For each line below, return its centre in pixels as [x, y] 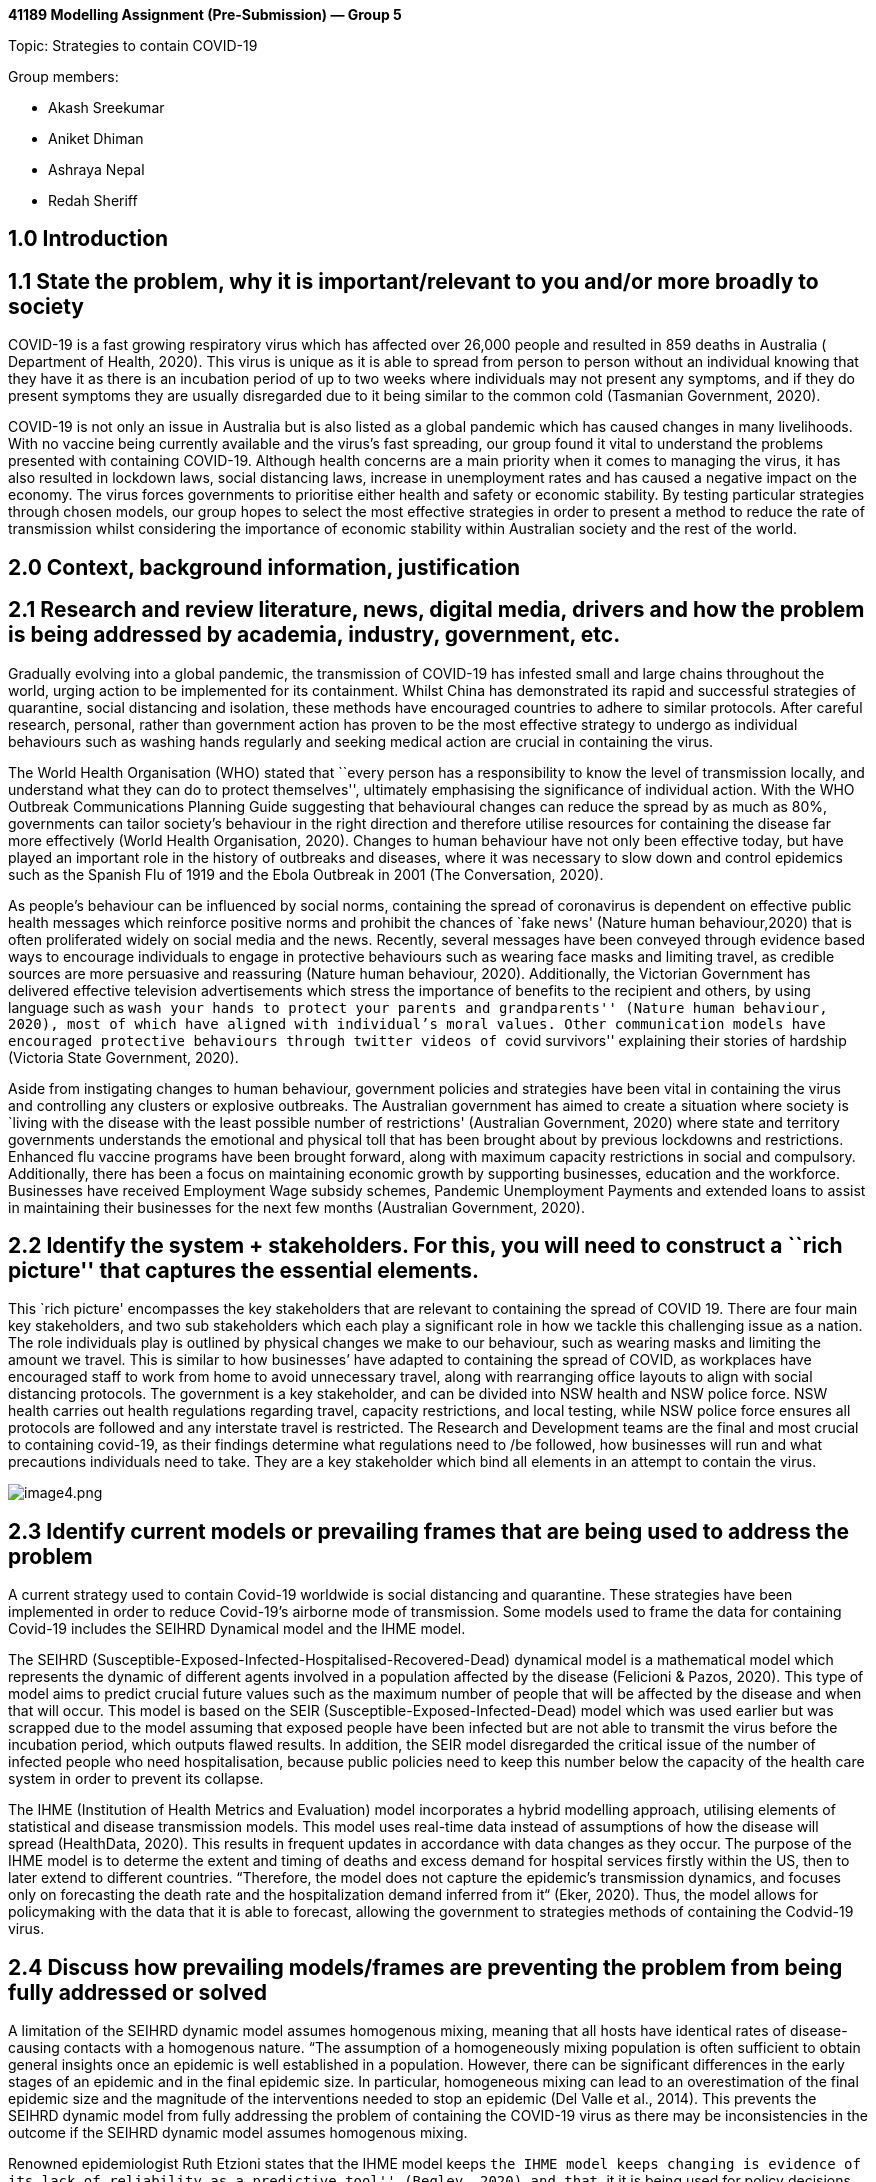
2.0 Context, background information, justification [264, 567]
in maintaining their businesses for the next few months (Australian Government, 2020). [296, 1207]
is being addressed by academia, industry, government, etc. [314, 635]
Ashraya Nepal [96, 169]
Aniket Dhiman [96, 138]
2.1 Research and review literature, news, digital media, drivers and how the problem [436, 610]
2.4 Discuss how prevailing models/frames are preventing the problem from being [425, 1967]
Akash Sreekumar [106, 107]
